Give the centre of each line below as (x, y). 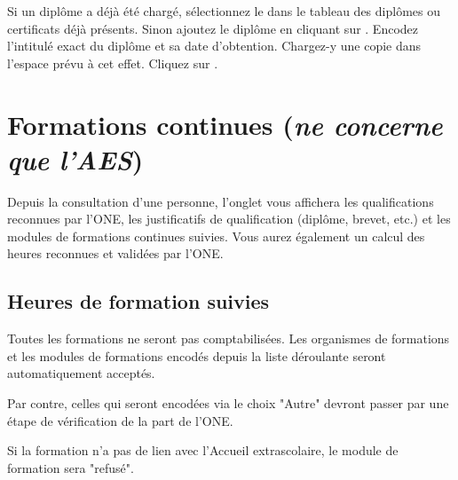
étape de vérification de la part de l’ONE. (120, 420)
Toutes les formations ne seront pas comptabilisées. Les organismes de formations (229, 338)
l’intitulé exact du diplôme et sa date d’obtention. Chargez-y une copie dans (214, 46)
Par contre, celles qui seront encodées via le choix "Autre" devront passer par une (228, 403)
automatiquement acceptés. (81, 373)
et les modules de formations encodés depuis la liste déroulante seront (197, 355)
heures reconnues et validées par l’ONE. (115, 253)
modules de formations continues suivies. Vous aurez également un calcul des (216, 236)
